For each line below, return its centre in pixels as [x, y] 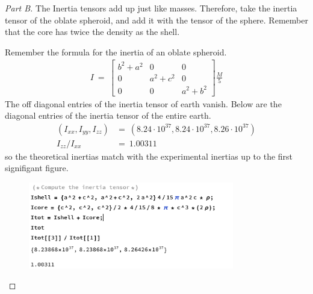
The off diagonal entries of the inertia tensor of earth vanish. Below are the [143, 103]
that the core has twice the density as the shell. [92, 32]
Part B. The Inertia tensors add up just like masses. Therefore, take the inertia [151, 8]
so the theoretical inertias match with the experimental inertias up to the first [149, 156]
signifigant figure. [37, 168]
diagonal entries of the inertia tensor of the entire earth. [108, 115]
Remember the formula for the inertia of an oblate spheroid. [116, 52]
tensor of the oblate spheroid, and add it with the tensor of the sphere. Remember [156, 20]
